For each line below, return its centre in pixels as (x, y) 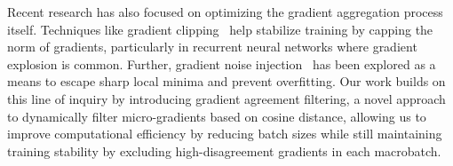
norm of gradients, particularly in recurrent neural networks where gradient (212, 47)
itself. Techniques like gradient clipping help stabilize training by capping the (220, 29)
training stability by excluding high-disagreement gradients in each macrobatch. (224, 150)
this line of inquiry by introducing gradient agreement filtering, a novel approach (226, 98)
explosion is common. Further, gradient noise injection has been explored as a (222, 63)
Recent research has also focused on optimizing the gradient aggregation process (225, 12)
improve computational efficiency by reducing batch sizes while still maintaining (225, 134)
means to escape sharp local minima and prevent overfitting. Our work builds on (226, 81)
